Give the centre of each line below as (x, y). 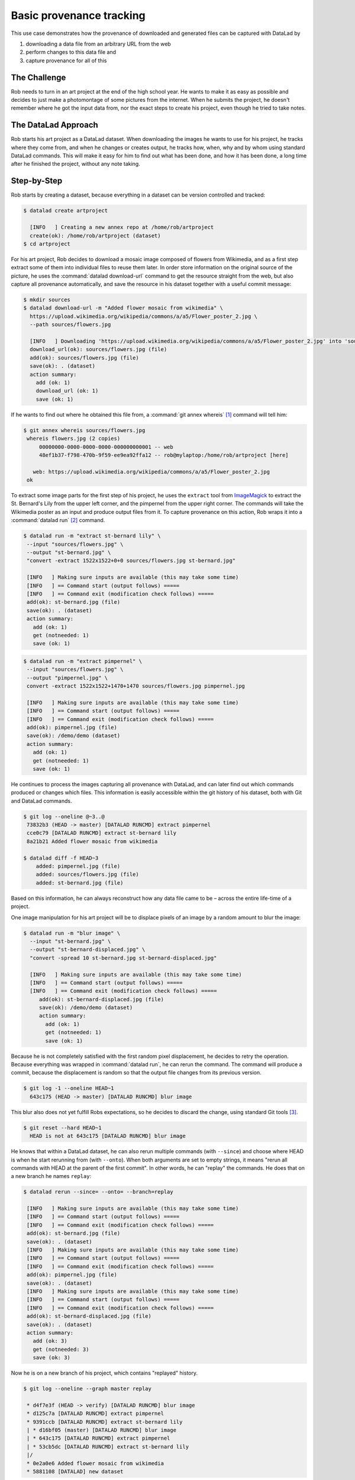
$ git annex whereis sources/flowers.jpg (84, 430)
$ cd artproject (47, 244)
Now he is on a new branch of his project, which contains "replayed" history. (104, 1373)
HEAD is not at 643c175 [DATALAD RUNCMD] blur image (108, 1136)
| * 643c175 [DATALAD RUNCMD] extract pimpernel (99, 1438)
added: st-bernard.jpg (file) (80, 883)
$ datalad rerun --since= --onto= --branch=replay (99, 1192)
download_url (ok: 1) (67, 391)
